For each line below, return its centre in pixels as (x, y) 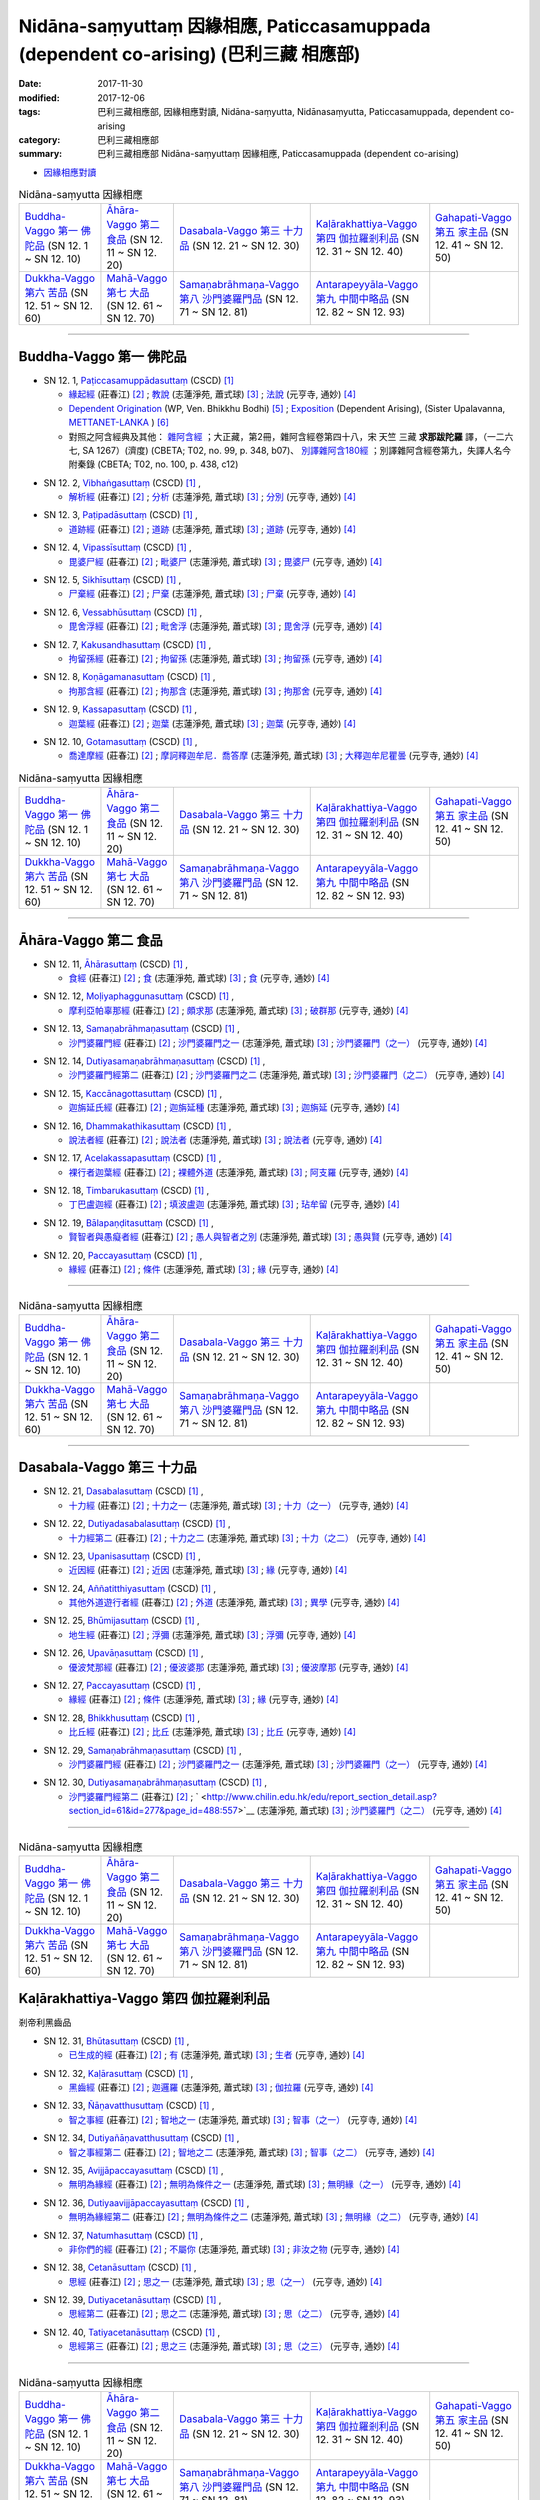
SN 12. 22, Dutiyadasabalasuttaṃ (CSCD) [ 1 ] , (137, 1524)
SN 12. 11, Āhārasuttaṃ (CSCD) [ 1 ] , (116, 964)
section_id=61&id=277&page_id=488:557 (153, 1811)
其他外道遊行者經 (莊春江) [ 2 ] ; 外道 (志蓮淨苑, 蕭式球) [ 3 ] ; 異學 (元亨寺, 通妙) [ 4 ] (234, 1602)
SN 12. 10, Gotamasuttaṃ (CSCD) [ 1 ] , (120, 741)
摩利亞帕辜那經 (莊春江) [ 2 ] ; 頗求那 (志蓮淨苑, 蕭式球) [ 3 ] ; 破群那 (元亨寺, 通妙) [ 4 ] (238, 1010)
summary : (40, 154)
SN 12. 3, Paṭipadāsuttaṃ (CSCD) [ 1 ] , (121, 515)
